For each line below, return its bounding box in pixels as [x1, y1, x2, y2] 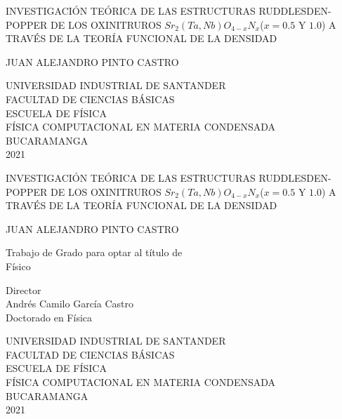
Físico [6, 258, 31, 273]
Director [6, 282, 41, 297]
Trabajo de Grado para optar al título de [6, 245, 183, 260]
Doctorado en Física [6, 310, 93, 324]
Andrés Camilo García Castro [6, 296, 133, 311]
